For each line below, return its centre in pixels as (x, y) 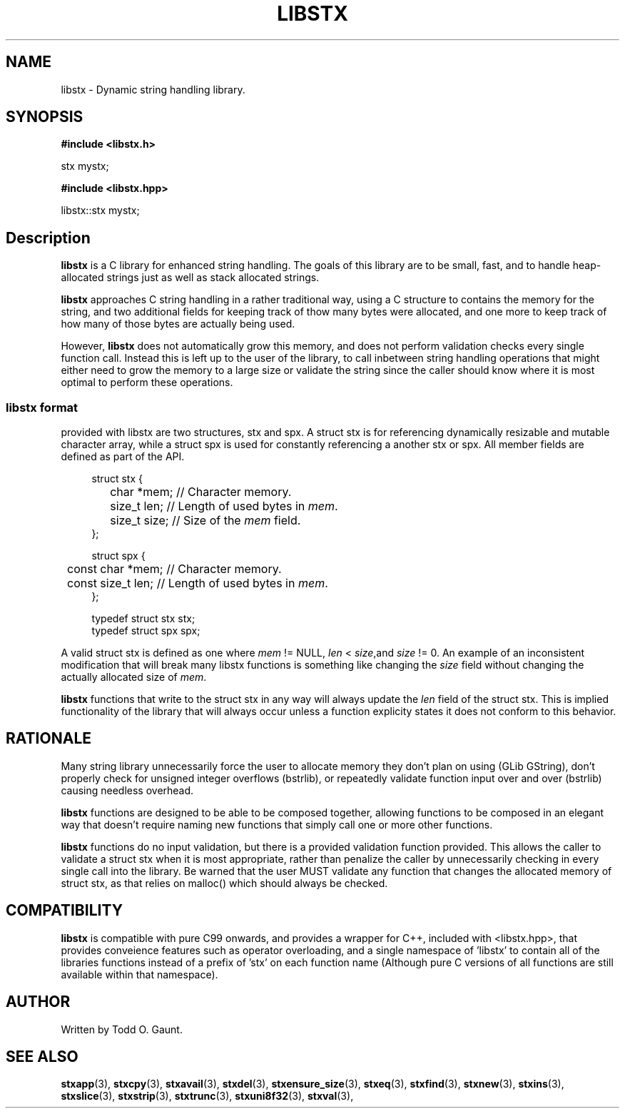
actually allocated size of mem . (134, 677)
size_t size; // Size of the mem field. (205, 521)
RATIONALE (49, 739)
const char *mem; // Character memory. (174, 569)
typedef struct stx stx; (143, 619)
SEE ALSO (42, 1056)
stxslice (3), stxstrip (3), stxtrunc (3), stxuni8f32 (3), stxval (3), (207, 1096)
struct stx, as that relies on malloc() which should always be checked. (224, 883)
